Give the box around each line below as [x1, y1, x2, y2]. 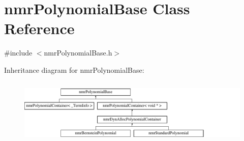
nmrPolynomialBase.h [44, 47, 112, 58]
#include [4, 47, 33, 58]
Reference [4, 18, 75, 39]
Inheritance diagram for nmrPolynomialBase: [4, 64, 144, 75]
